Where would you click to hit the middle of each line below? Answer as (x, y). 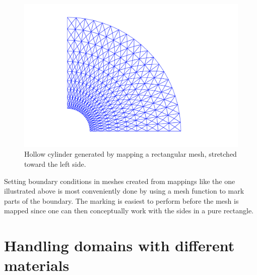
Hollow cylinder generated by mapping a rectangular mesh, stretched (131, 154)
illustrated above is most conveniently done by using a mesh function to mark (124, 191)
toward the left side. (55, 164)
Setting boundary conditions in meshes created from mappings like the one (120, 181)
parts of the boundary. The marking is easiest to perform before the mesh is (121, 200)
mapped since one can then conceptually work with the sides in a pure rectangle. (129, 211)
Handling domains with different (119, 245)
